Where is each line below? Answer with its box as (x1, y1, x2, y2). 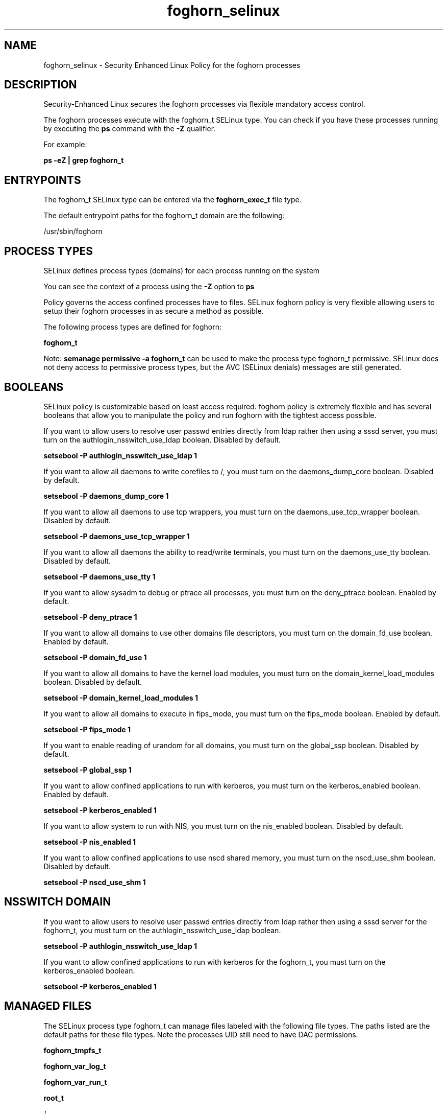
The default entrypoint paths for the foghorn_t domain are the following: (43, 211, 285, 220)
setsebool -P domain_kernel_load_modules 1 (43, 693, 198, 702)
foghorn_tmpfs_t (43, 1046, 102, 1055)
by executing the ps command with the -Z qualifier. (43, 124, 216, 133)
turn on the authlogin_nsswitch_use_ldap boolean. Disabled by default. (43, 435, 281, 444)
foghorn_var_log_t (43, 1061, 106, 1071)
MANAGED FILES (4, 1000, 92, 1013)
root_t (43, 1093, 64, 1102)
